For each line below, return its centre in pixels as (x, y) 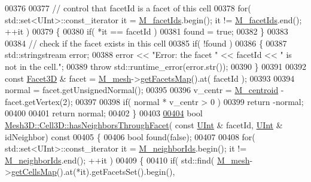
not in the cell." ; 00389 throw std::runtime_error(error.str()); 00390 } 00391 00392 (155, 66)
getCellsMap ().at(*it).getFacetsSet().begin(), (93, 172)
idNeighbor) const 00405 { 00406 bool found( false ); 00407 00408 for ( (130, 136)
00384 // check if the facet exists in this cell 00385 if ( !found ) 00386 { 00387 (146, 43)
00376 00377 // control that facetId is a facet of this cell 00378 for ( (128, 8)
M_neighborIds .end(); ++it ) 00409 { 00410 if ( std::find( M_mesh (127, 160)
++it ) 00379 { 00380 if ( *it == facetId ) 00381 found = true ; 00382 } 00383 (147, 31)
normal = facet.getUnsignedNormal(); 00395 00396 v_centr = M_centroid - (144, 90)
